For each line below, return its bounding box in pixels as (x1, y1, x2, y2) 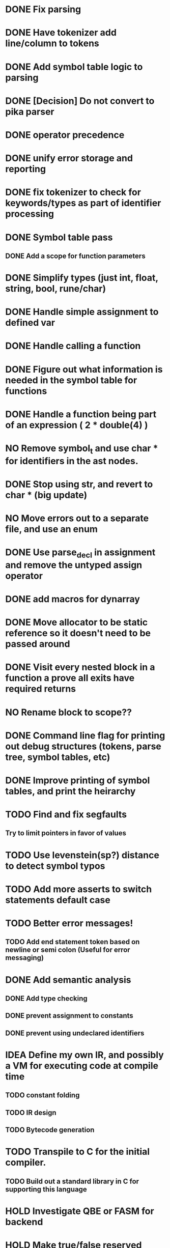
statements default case (5, 894, 110, 905)
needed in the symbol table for (5, 374, 137, 386)
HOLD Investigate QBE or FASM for (5, 1205, 154, 1217)
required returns (5, 683, 76, 695)
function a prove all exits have (5, 672, 135, 684)
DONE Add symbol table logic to (5, 61, 143, 72)
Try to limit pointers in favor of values (5, 829, 126, 838)
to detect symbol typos (5, 860, 105, 871)
